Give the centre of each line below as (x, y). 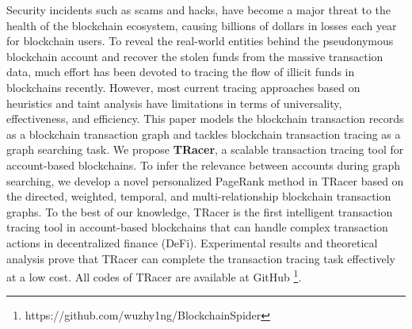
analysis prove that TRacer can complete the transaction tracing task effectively (201, 258)
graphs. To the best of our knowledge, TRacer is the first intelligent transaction (200, 211)
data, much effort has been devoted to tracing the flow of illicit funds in (181, 72)
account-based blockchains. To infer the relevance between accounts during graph (203, 164)
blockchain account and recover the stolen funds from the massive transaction (195, 56)
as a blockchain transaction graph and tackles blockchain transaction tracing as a (204, 134)
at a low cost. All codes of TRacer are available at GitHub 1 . (154, 275)
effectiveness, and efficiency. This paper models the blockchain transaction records (205, 119)
